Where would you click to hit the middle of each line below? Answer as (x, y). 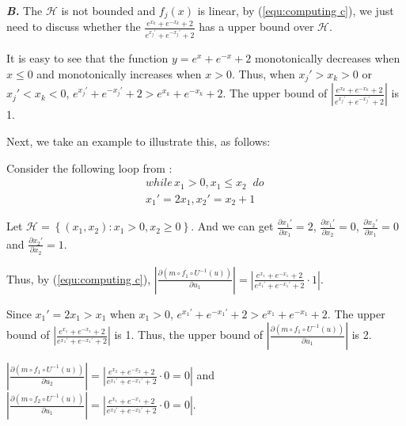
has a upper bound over (256, 27)
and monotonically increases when (119, 74)
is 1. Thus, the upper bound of (189, 335)
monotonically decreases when (327, 58)
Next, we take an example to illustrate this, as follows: (138, 141)
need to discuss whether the (74, 27)
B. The (25, 10)
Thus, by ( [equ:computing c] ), (79, 278)
